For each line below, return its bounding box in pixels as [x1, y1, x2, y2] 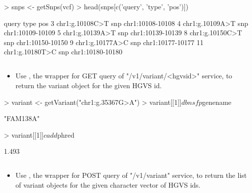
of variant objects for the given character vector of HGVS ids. [15, 179, 201, 190]
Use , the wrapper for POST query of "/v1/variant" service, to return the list [15, 170, 247, 180]
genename [202, 96, 231, 107]
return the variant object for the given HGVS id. [15, 80, 162, 90]
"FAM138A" [4, 113, 40, 123]
